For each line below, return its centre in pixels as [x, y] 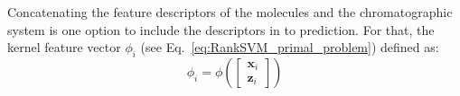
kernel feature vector [64, 47]
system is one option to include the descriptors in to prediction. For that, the [221, 29]
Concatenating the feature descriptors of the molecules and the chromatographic [230, 12]
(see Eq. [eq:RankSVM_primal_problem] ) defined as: [290, 47]
